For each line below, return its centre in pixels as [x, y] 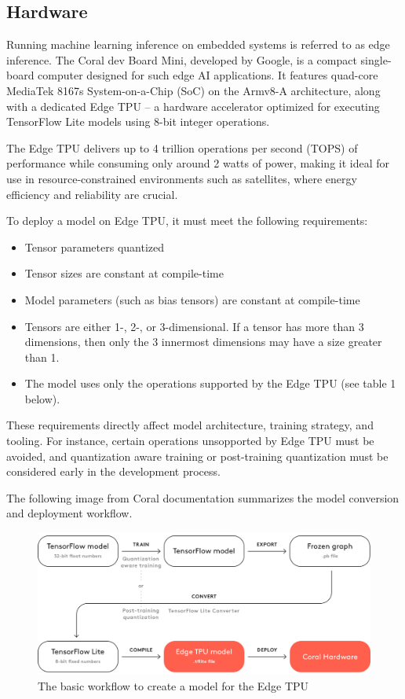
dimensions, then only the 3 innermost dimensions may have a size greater [203, 342]
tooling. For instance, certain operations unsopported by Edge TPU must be [190, 441]
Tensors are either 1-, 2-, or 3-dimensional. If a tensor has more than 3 [194, 326]
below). [42, 398]
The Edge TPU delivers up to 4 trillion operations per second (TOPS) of [182, 147]
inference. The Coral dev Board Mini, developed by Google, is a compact [182, 59]
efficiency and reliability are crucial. [92, 194]
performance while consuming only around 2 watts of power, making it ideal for [198, 163]
